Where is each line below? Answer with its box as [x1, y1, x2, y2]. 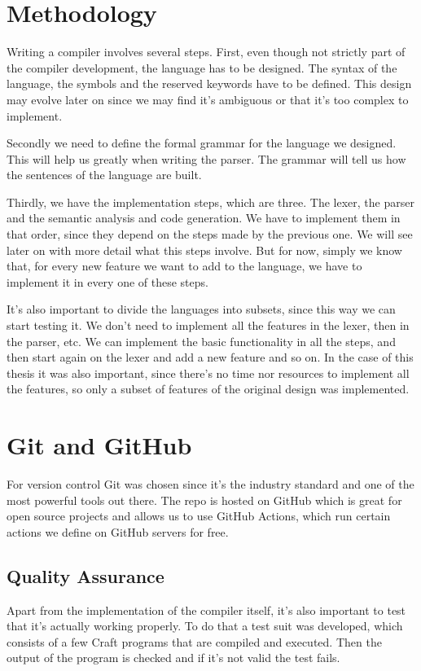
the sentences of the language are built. [7, 166, 202, 183]
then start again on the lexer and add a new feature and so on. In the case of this [7, 349, 414, 366]
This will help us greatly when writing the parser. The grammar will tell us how [7, 150, 406, 167]
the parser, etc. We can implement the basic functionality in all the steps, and [7, 332, 396, 349]
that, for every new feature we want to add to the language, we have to [7, 257, 362, 274]
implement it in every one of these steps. [7, 273, 208, 290]
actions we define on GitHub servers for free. [7, 523, 229, 540]
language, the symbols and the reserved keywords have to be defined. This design [7, 75, 412, 92]
